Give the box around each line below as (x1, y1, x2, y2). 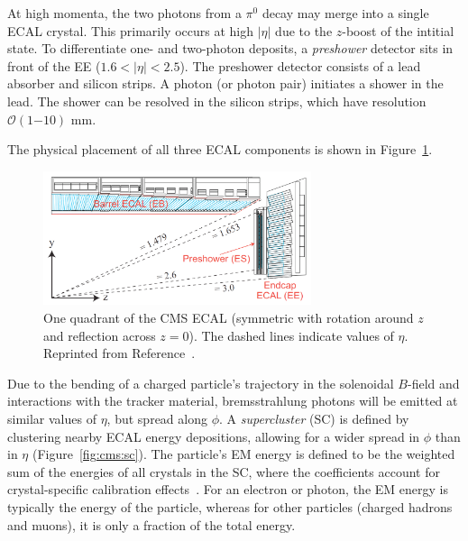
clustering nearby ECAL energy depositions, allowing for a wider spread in (7, 426, 420, 445)
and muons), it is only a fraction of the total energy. (7, 515, 296, 534)
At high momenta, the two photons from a (7, 4, 242, 22)
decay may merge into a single (262, 4, 429, 22)
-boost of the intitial (342, 21, 454, 40)
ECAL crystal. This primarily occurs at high (7, 21, 254, 40)
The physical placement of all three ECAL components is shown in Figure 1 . (7, 140, 433, 159)
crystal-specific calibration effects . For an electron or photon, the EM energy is (7, 480, 448, 499)
